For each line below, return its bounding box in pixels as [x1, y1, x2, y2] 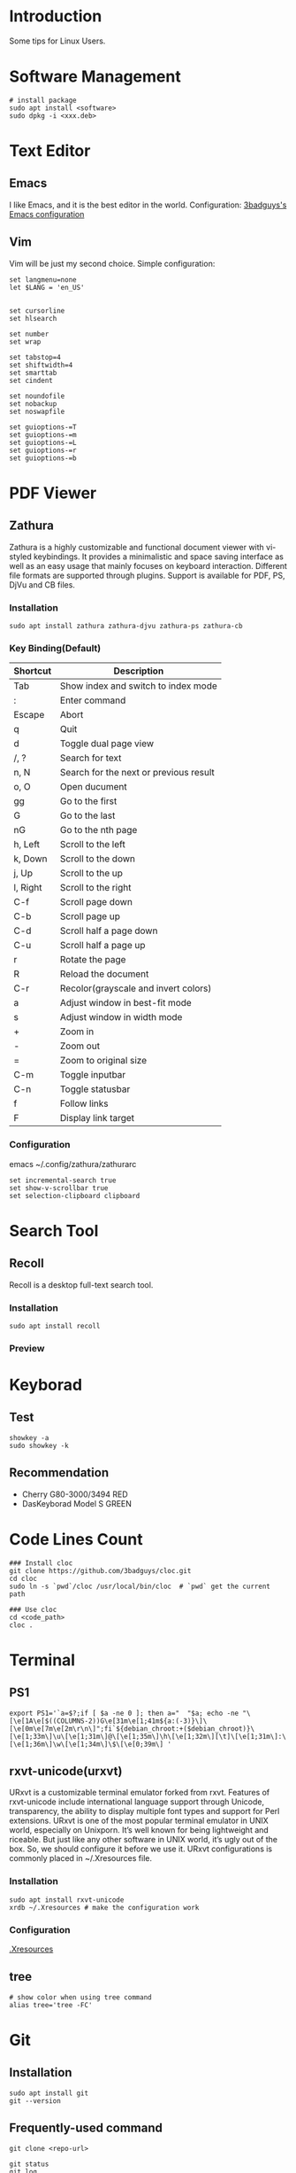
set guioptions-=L [9, 438, 77, 447]
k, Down [13, 853, 48, 865]
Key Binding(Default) [9, 642, 102, 654]
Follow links [60, 1097, 109, 1110]
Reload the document [60, 968, 149, 980]
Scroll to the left [60, 838, 125, 851]
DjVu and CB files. [9, 579, 75, 590]
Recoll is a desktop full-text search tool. [9, 1279, 154, 1290]
